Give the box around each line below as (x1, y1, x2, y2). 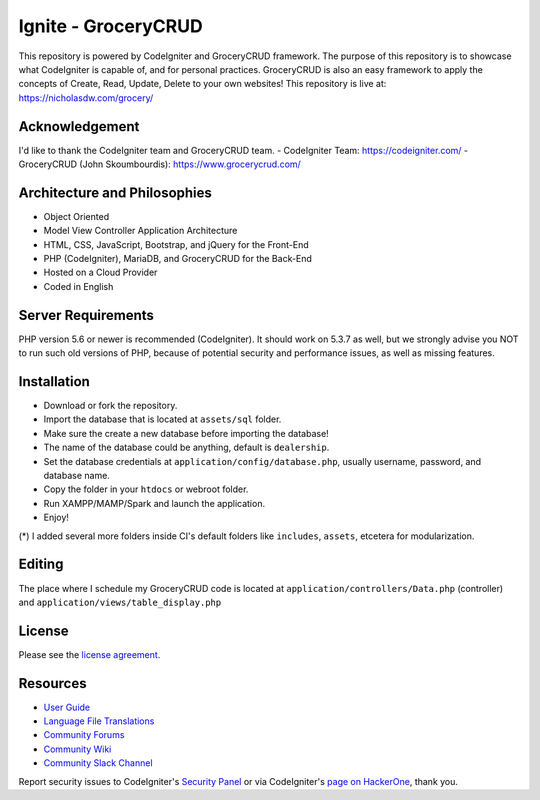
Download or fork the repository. (43, 400, 178, 412)
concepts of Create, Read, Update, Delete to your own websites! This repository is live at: (18, 78, 387, 90)
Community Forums (43, 729, 125, 741)
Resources (18, 675, 87, 692)
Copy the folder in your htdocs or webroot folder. (43, 483, 249, 495)
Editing (18, 556, 64, 573)
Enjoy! (43, 511, 70, 524)
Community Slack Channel (43, 757, 154, 769)
